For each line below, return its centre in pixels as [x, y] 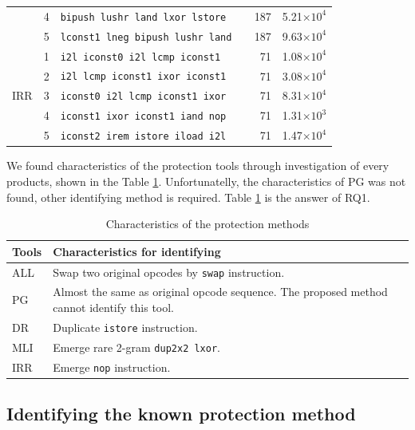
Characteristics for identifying [137, 251]
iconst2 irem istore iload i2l [143, 137]
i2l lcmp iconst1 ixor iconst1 [143, 77]
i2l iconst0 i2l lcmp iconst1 [140, 57]
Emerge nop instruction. [112, 367]
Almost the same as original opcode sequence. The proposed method [220, 292]
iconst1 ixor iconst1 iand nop [143, 117]
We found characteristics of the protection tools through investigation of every [198, 166]
